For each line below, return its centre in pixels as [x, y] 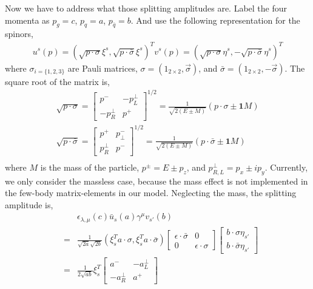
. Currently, [286, 167]
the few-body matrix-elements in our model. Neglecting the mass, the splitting [151, 193]
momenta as [27, 20]
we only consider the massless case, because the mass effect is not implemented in [156, 181]
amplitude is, [29, 204]
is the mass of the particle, [90, 167]
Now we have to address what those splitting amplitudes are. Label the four [146, 8]
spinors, [19, 34]
